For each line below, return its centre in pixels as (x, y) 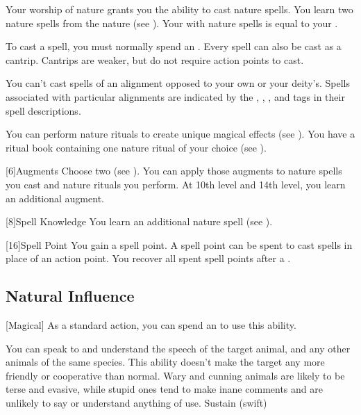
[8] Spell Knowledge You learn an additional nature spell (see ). (139, 221)
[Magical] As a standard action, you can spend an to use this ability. (151, 325)
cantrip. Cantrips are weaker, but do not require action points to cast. (155, 59)
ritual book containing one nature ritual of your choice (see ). (136, 147)
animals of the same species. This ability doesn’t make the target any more (165, 362)
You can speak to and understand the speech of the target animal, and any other (178, 348)
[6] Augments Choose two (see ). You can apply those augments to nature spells (174, 171)
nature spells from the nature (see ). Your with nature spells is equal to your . (172, 23)
